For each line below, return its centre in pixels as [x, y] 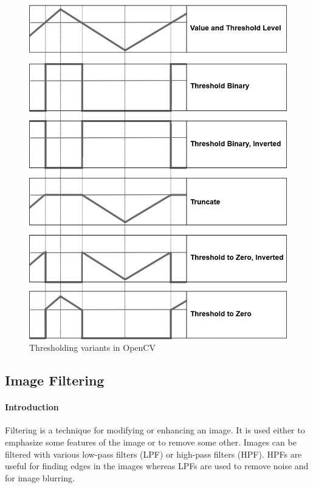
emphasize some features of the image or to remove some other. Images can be [151, 442]
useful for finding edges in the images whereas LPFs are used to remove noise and [157, 466]
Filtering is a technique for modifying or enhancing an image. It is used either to [155, 430]
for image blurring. [40, 477]
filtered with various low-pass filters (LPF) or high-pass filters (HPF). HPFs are [153, 454]
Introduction [32, 407]
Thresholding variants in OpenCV [92, 347]
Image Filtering [55, 380]
